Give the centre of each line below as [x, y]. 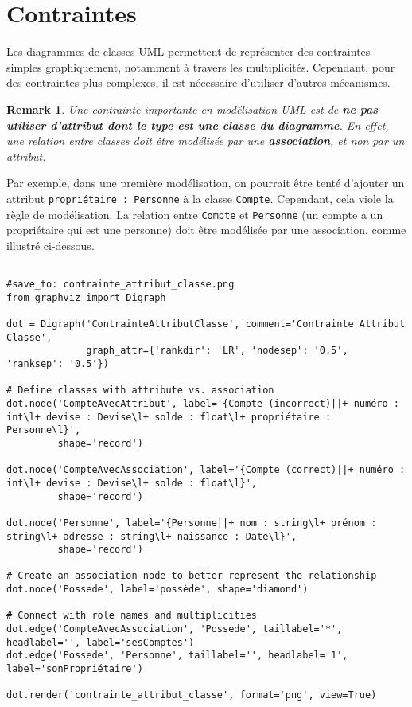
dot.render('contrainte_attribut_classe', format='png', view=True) [192, 695]
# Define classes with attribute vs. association [140, 391]
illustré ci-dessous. [51, 245]
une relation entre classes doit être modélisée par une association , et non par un [206, 141]
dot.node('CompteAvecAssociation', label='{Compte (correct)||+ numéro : [206, 470]
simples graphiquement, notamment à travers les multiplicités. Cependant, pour [201, 66]
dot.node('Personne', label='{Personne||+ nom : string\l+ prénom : [192, 523]
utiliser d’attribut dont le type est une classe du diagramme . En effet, [198, 125]
